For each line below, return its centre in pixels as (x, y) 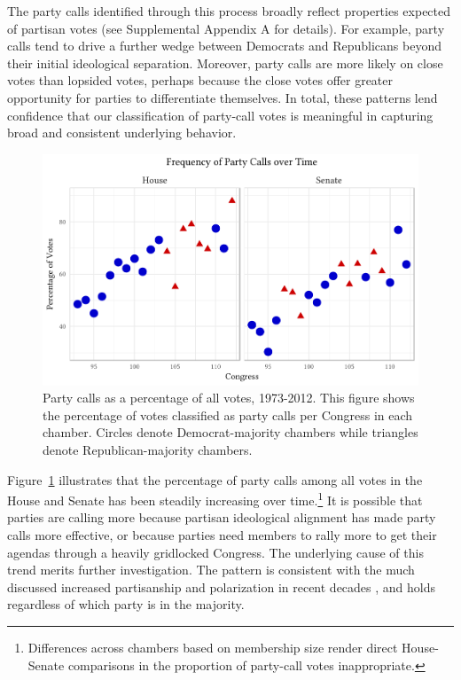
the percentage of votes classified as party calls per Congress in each (228, 414)
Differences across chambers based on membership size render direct (213, 648)
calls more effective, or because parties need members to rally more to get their (222, 535)
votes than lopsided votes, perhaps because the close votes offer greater (200, 80)
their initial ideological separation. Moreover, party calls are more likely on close (225, 63)
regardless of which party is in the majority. (126, 604)
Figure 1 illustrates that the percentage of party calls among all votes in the (215, 479)
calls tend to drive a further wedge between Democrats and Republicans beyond (224, 46)
